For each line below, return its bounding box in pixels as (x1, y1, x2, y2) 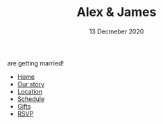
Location (17, 87, 43, 95)
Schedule (17, 95, 45, 103)
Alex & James (76, 4, 157, 20)
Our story (17, 79, 45, 88)
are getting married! (7, 59, 65, 67)
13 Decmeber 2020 (89, 27, 144, 36)
